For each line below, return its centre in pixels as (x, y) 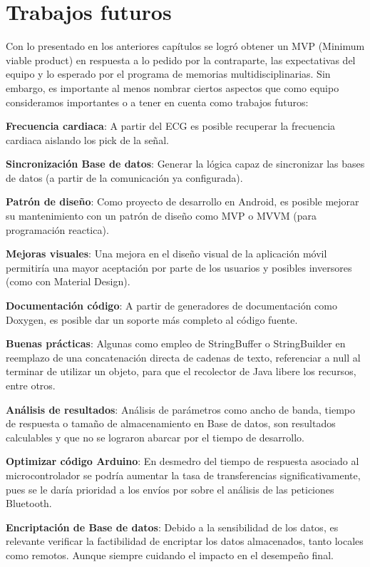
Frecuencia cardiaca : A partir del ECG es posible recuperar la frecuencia (171, 126)
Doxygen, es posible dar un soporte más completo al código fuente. (152, 319)
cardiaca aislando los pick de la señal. (87, 139)
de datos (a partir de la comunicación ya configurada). (124, 177)
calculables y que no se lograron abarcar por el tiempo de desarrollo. (155, 437)
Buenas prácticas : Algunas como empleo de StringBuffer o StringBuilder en (176, 343)
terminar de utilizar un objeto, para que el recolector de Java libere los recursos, (181, 371)
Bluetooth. (29, 503)
